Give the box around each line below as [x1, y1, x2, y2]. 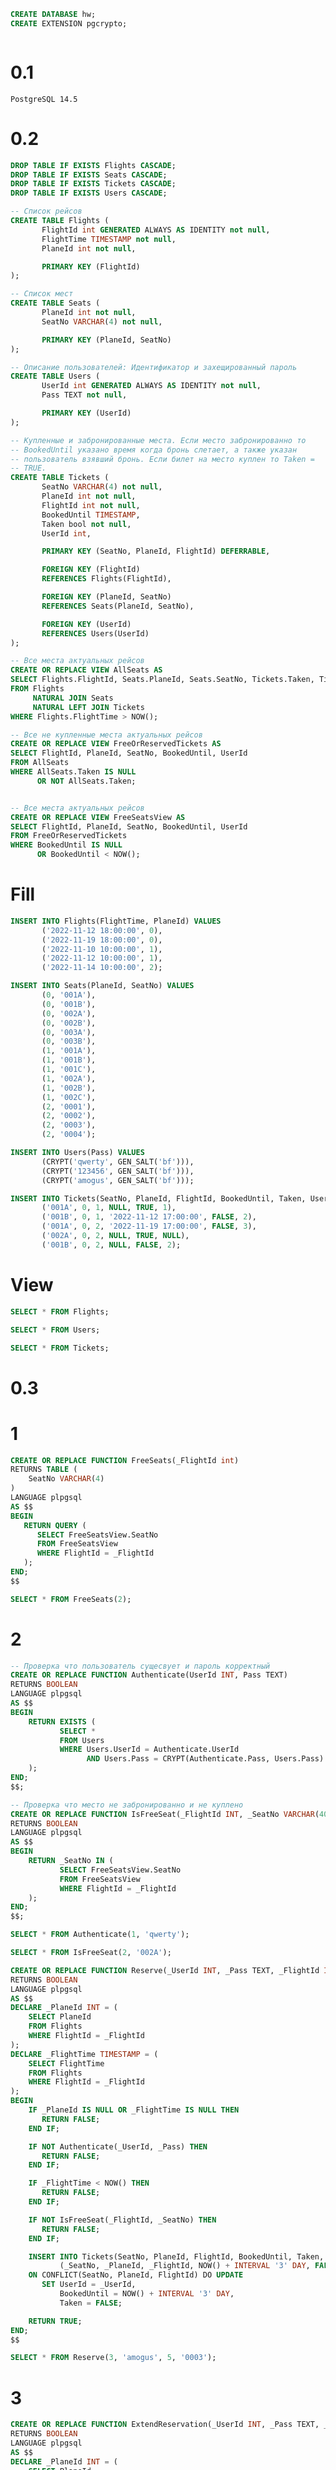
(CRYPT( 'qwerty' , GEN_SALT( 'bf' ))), [41, 1156, 195, 1167]
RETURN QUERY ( [23, 1520, 87, 1530]
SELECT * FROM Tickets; [10, 1343, 110, 1353]
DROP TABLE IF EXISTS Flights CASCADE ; [10, 160, 177, 170]
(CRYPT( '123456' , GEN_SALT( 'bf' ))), [41, 1166, 195, 1176]
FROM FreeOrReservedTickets [10, 831, 128, 841]
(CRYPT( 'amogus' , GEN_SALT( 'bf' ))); [41, 1175, 195, 1185]
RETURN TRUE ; [28, 2316, 83, 2326]
